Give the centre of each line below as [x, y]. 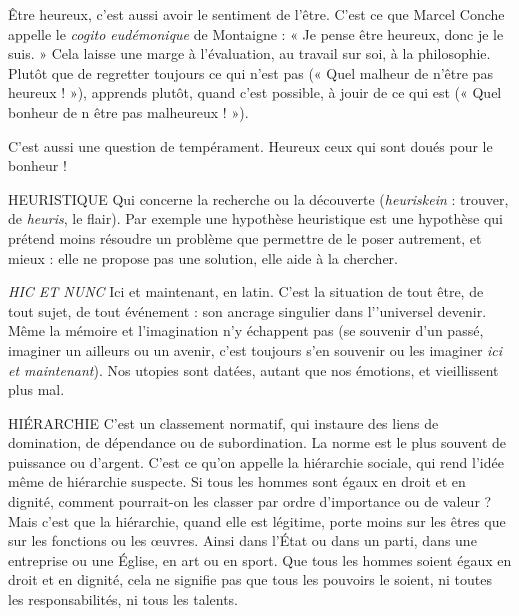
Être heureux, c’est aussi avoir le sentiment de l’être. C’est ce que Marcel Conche [256, 14]
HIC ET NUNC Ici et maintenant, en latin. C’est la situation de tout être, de [246, 291]
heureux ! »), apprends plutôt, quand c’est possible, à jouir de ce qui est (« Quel [255, 92]
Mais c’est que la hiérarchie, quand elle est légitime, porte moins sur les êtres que [257, 520]
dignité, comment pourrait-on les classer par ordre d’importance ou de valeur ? [250, 501]
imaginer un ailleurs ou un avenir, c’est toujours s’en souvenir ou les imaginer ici [255, 349]
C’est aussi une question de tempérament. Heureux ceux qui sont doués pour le [250, 145]
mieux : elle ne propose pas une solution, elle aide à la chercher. [203, 257]
